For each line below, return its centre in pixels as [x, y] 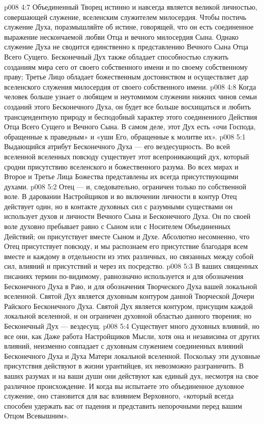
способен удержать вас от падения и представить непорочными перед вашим [123, 405]
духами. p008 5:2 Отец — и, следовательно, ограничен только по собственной [125, 186]
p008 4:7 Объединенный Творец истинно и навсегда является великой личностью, [131, 7]
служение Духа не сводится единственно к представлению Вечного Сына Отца [126, 47]
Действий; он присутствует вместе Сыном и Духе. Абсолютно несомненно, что [127, 236]
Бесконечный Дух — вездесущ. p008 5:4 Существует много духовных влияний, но [132, 326]
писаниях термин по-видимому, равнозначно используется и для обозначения [124, 276]
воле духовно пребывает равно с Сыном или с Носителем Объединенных [118, 226]
